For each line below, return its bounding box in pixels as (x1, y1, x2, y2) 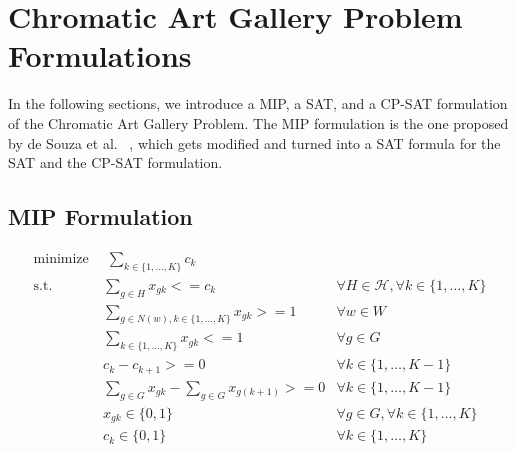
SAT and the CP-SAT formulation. (8, 152, 223, 173)
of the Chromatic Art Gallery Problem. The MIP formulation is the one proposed (8, 112, 509, 133)
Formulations (8, 35, 192, 76)
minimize (33, 251, 89, 266)
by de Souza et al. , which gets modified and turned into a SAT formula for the (8, 132, 501, 153)
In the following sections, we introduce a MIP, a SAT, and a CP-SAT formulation (8, 93, 508, 114)
